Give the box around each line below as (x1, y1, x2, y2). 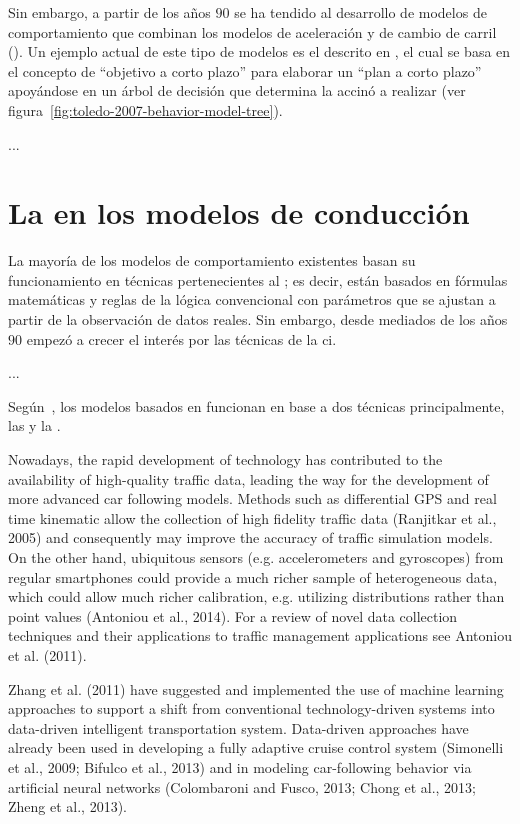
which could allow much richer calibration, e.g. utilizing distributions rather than (8, 586, 505, 607)
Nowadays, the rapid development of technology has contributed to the (8, 449, 443, 470)
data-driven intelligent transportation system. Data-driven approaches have (8, 717, 469, 738)
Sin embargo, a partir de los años (8, 2, 211, 22)
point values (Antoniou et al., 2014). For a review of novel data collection (8, 605, 458, 626)
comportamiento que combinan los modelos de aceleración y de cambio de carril (8, 21, 497, 42)
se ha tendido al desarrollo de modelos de (234, 2, 487, 22)
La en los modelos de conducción (8, 192, 470, 233)
